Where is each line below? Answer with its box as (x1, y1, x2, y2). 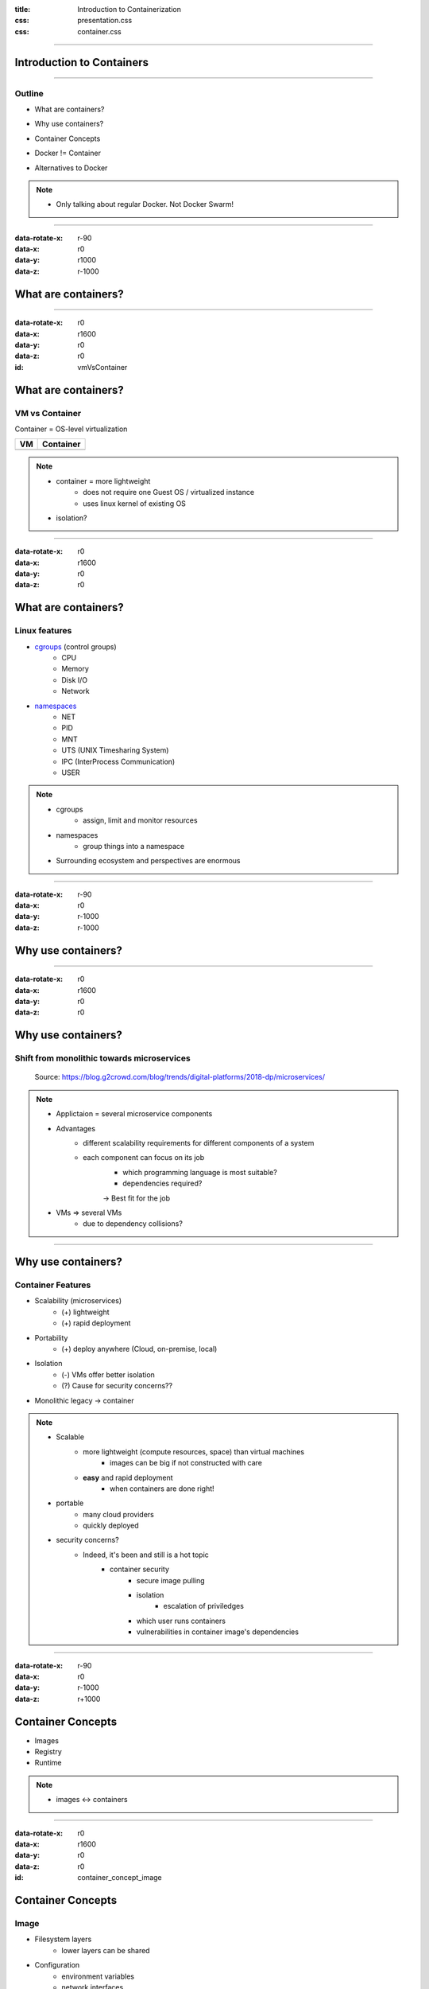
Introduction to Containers (14, 56, 149, 69)
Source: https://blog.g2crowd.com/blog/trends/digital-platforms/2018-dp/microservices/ (34, 1072, 326, 1082)
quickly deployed (83, 1520, 139, 1531)
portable (56, 1498, 84, 1508)
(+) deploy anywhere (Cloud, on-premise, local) (61, 1345, 218, 1354)
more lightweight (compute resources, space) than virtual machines (83, 1446, 305, 1456)
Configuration (34, 1960, 80, 1970)
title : (14, 5, 31, 14)
